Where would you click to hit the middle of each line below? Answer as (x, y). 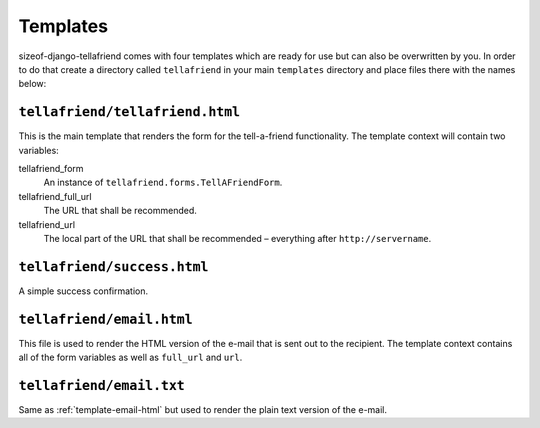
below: (32, 84)
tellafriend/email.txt (101, 385)
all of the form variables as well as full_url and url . (130, 357)
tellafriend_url (46, 224)
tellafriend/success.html (113, 266)
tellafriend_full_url (55, 196)
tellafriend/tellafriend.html (129, 112)
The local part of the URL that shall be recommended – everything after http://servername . (237, 238)
